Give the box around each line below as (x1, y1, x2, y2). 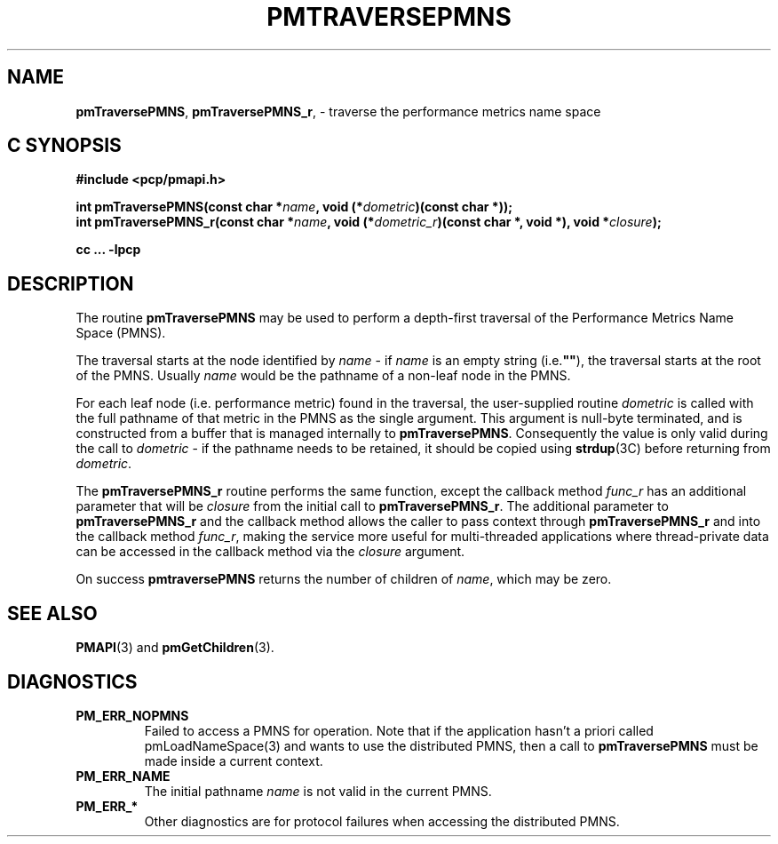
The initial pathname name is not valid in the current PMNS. (144, 783, 492, 799)
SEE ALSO (7, 601, 98, 625)
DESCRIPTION (7, 272, 134, 295)
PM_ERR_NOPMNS (75, 707, 189, 723)
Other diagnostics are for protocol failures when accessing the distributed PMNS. (144, 813, 620, 829)
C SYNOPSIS (7, 134, 122, 157)
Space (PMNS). (75, 325, 166, 341)
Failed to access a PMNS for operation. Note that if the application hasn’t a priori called (144, 722, 654, 738)
